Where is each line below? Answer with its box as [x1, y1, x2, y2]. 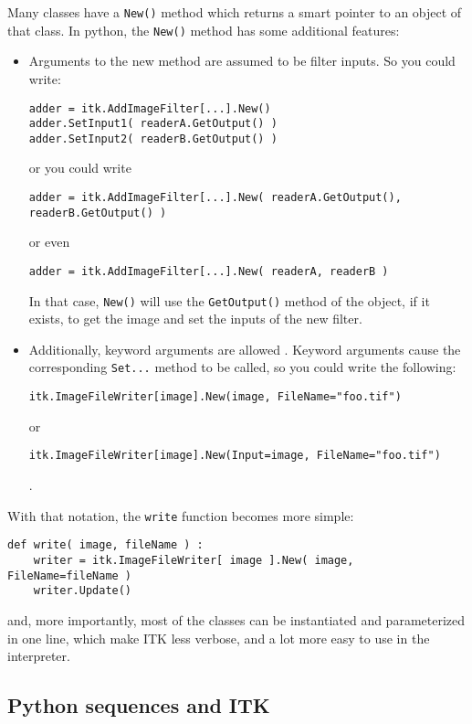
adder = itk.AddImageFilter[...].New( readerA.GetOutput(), [28, 191, 402, 205]
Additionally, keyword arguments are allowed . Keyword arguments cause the [28, 339, 461, 358]
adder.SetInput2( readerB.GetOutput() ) [28, 132, 278, 145]
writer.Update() [33, 584, 132, 598]
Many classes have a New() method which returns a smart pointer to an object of [7, 3, 462, 21]
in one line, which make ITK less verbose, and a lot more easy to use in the [7, 628, 430, 647]
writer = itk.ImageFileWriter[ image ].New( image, [33, 553, 354, 567]
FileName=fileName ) [7, 569, 132, 582]
